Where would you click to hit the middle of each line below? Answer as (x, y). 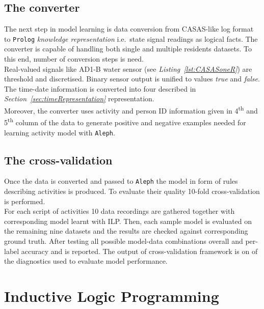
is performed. (25, 201)
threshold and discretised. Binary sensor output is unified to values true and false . (132, 79)
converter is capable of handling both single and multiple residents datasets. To (128, 49)
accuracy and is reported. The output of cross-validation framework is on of (139, 251)
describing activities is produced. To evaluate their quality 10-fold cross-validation (132, 191)
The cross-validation (58, 160)
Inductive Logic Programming (112, 296)
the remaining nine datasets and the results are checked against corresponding (126, 231)
